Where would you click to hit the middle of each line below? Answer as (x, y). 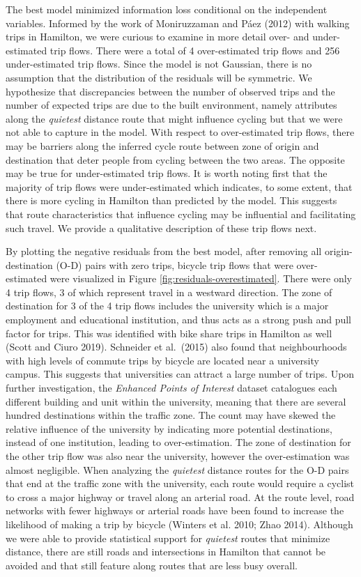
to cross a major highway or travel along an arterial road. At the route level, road (180, 497)
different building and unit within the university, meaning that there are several (176, 401)
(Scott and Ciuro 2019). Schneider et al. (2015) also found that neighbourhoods (176, 347)
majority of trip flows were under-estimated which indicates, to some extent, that (179, 186)
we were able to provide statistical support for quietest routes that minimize (168, 538)
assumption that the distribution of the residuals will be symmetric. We (159, 77)
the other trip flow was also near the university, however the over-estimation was (178, 456)
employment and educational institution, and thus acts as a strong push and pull (178, 320)
